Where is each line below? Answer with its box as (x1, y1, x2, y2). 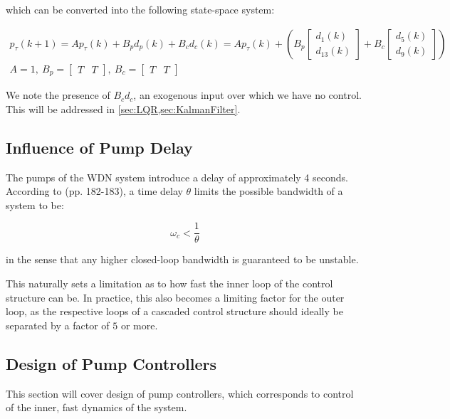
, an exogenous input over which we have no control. (133, 87, 362, 102)
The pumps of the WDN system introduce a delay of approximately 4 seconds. (6, 169, 348, 184)
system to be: (6, 197, 64, 212)
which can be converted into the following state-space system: (6, 2, 275, 16)
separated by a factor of (6, 317, 110, 332)
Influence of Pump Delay (6, 136, 193, 158)
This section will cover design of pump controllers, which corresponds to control (6, 386, 354, 401)
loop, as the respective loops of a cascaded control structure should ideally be (6, 304, 343, 319)
